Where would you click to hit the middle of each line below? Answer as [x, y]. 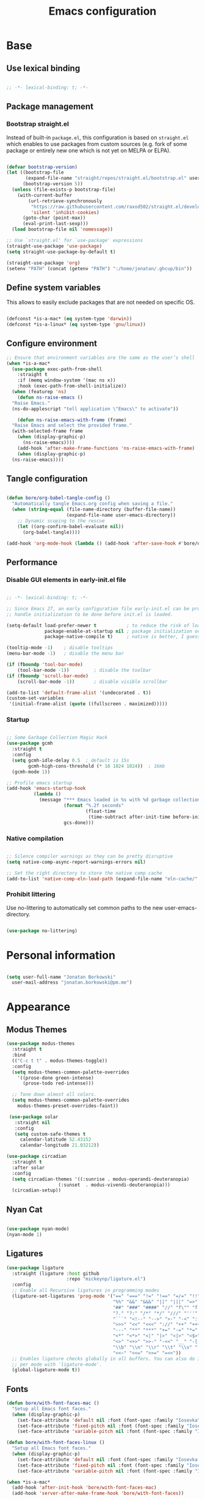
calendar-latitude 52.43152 [56, 1140]
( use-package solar [34, 1117]
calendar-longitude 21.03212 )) [59, 1145]
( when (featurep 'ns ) [39, 392]
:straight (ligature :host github [56, 1273]
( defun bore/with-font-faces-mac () [53, 1403]
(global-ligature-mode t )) [46, 1370]
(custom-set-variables [35, 698]
